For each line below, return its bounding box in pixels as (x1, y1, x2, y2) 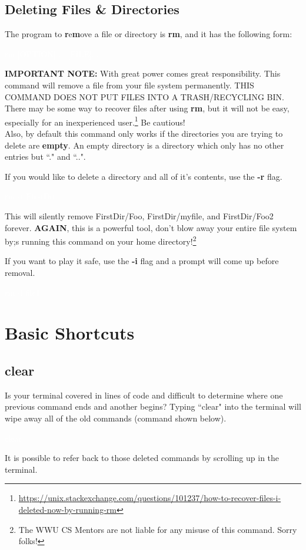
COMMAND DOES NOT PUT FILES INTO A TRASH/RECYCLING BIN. (5, 90, 284, 103)
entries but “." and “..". (5, 150, 86, 163)
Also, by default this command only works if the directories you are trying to (5, 127, 283, 140)
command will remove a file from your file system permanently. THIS (5, 78, 254, 91)
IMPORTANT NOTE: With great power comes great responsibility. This (5, 67, 281, 80)
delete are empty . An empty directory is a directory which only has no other (5, 139, 284, 151)
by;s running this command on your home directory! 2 (5, 233, 197, 247)
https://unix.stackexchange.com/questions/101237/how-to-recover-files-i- (18, 492, 281, 504)
